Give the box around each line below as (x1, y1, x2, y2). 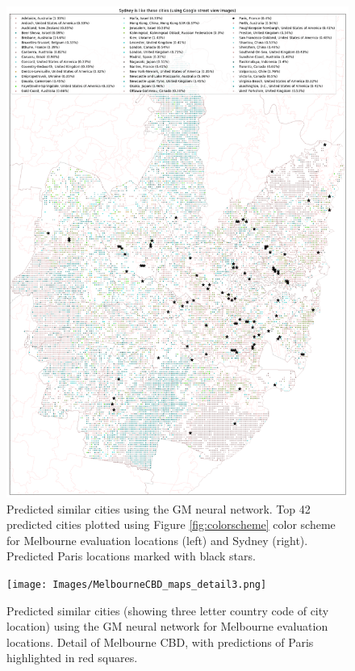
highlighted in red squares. (6, 649, 138, 666)
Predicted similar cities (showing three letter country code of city (6, 602, 329, 619)
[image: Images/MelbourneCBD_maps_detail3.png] (6, 579, 267, 591)
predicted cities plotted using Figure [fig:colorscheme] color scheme (6, 516, 336, 533)
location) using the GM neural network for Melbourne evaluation (6, 618, 328, 635)
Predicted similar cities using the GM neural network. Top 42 (6, 500, 311, 517)
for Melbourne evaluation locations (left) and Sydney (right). (6, 531, 308, 548)
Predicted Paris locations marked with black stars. (6, 547, 256, 564)
